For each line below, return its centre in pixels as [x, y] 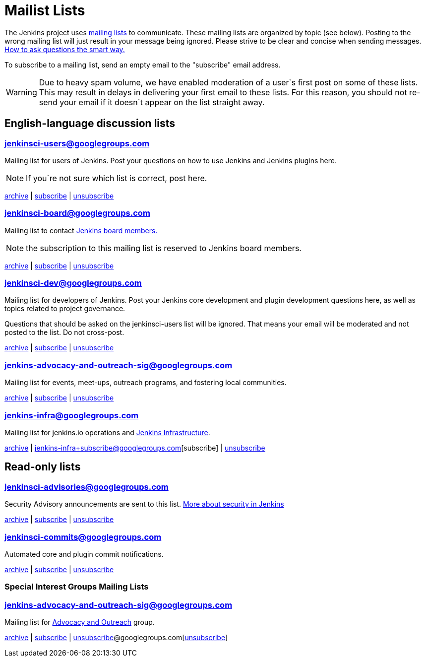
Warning [22, 92]
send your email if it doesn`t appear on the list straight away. [152, 102]
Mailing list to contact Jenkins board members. [81, 230]
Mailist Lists [45, 10]
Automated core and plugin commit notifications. [84, 554]
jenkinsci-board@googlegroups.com [77, 213]
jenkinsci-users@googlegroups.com [77, 143]
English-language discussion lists [90, 124]
